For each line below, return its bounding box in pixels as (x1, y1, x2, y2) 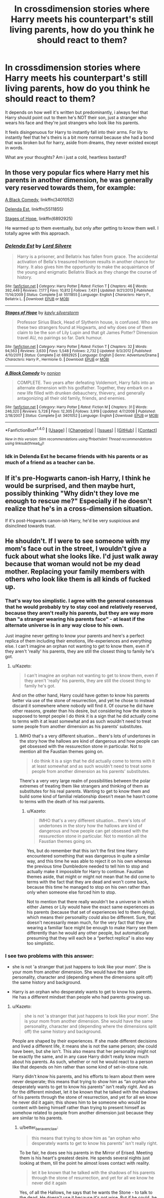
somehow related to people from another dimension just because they (12, 1110, 154, 1115)
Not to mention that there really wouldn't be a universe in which (26, 899, 155, 905)
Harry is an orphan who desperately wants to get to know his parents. (12, 988, 153, 995)
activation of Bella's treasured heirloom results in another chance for (17, 259, 155, 265)
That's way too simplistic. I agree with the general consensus (5, 598, 154, 604)
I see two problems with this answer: (5, 953, 94, 960)
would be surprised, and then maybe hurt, (5, 482, 136, 490)
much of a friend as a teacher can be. (5, 459, 95, 466)
